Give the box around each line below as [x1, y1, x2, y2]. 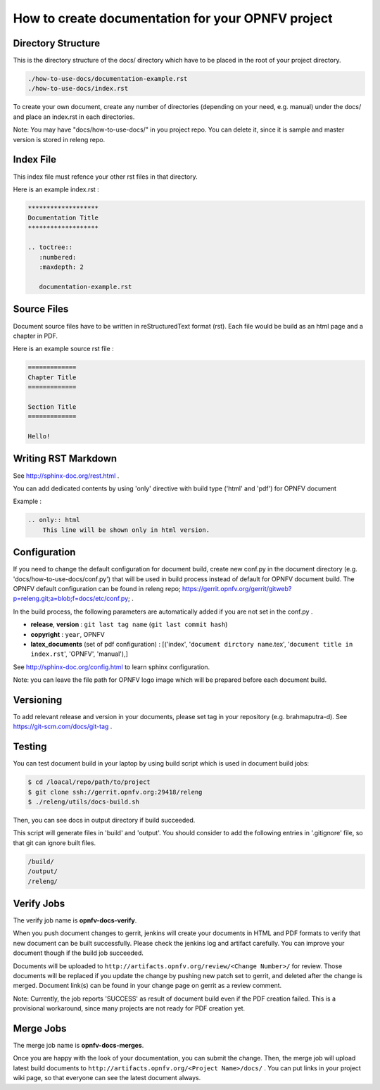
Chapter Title [27, 373, 77, 381]
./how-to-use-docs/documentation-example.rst [27, 75, 188, 83]
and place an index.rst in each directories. [13, 113, 135, 121]
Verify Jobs [13, 897, 65, 909]
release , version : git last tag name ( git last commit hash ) [30, 620, 228, 629]
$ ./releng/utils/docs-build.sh [27, 798, 140, 806]
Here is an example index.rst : [13, 185, 100, 194]
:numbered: [39, 253, 77, 261]
